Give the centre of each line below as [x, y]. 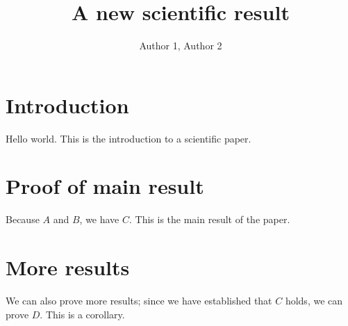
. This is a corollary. [82, 314]
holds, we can [314, 301]
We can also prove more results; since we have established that [139, 301]
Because [23, 219]
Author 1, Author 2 [181, 46]
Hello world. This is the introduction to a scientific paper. [129, 138]
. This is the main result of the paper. [210, 219]
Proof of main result [105, 186]
